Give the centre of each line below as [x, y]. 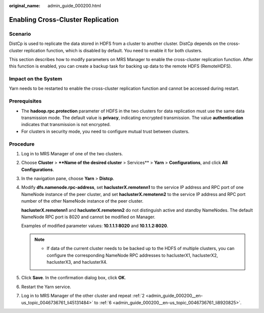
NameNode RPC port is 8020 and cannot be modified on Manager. [88, 217]
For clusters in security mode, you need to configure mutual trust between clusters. [105, 131]
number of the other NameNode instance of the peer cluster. [82, 201]
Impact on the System [36, 79]
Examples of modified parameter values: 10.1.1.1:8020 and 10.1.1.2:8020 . [95, 226]
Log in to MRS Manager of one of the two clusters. [72, 153]
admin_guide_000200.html [74, 6]
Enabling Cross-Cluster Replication [64, 20]
